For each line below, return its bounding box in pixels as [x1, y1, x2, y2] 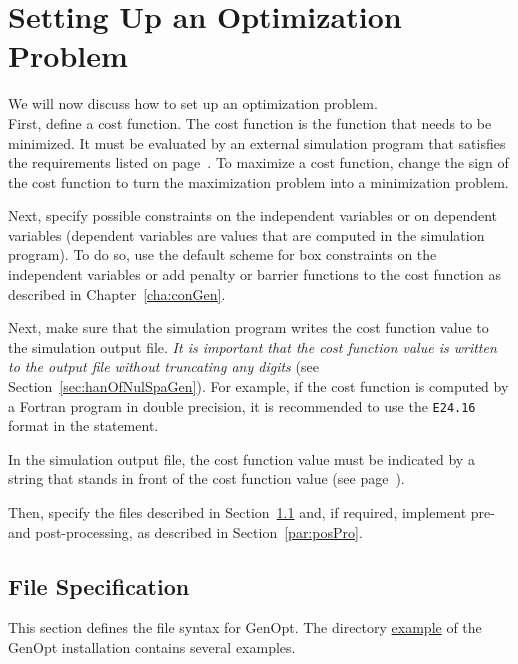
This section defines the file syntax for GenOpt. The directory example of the [8, 617, 482, 638]
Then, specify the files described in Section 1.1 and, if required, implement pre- [8, 502, 495, 523]
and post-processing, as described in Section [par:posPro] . [8, 521, 363, 542]
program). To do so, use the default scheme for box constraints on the [8, 244, 437, 265]
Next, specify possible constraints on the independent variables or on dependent [8, 205, 498, 226]
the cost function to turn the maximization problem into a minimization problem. [8, 171, 509, 192]
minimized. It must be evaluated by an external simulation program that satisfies [8, 132, 506, 153]
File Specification [8, 570, 190, 601]
